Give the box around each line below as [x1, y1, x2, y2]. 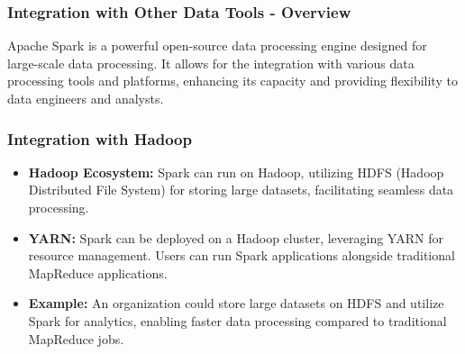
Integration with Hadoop [7, 127, 192, 150]
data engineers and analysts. [7, 89, 164, 107]
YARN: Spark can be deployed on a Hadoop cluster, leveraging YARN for [28, 228, 443, 247]
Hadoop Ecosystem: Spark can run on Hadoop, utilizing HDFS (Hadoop [28, 162, 444, 181]
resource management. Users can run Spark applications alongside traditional [28, 246, 455, 265]
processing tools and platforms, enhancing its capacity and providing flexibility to [7, 71, 458, 90]
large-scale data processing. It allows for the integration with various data [7, 53, 415, 72]
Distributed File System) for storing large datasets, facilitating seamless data [28, 180, 454, 199]
